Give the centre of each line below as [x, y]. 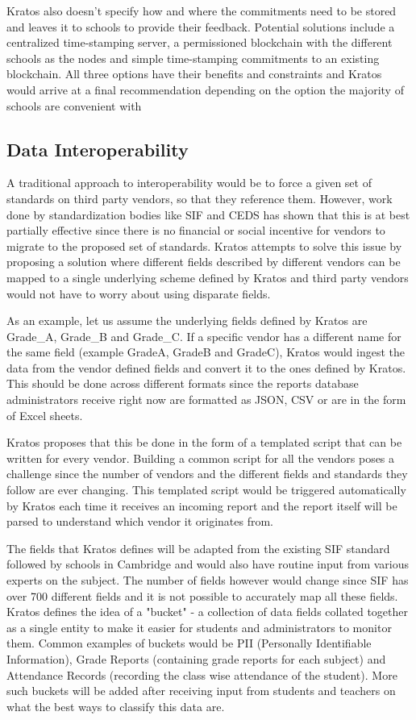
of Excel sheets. [45, 415]
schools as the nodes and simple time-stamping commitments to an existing [193, 58]
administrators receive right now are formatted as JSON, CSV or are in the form [206, 400]
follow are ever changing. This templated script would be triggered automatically [206, 490]
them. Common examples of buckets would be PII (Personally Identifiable [189, 643]
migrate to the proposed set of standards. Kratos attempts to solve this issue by [204, 246]
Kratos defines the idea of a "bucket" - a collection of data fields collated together [208, 612]
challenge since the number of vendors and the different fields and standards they [207, 474]
